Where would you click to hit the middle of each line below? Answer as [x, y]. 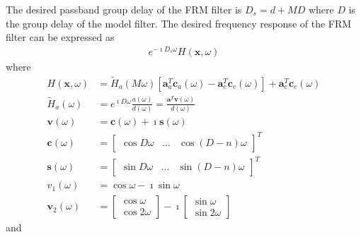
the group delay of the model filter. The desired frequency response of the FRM [179, 23]
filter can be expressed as [60, 37]
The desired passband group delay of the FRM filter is [124, 9]
